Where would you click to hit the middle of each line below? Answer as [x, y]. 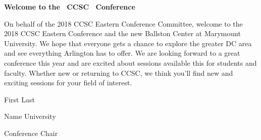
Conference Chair [31, 133]
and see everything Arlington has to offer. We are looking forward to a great [122, 53]
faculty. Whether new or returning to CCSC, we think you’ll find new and [119, 73]
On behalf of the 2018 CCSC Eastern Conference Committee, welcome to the [123, 23]
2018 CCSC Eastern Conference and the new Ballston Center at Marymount [122, 33]
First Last [19, 99]
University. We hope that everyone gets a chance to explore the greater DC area [128, 43]
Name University [30, 116]
